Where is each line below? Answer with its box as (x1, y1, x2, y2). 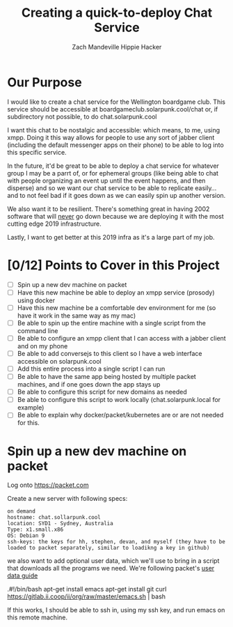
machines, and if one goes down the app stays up (17, 380, 161, 389)
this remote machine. (7, 613, 68, 621)
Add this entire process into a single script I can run (17, 364, 166, 373)
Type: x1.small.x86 (7, 526, 64, 534)
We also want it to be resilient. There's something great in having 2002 (7, 204, 210, 213)
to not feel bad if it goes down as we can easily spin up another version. (19, 191, 226, 199)
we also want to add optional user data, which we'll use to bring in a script (7, 557, 220, 565)
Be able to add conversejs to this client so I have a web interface (17, 349, 202, 357)
